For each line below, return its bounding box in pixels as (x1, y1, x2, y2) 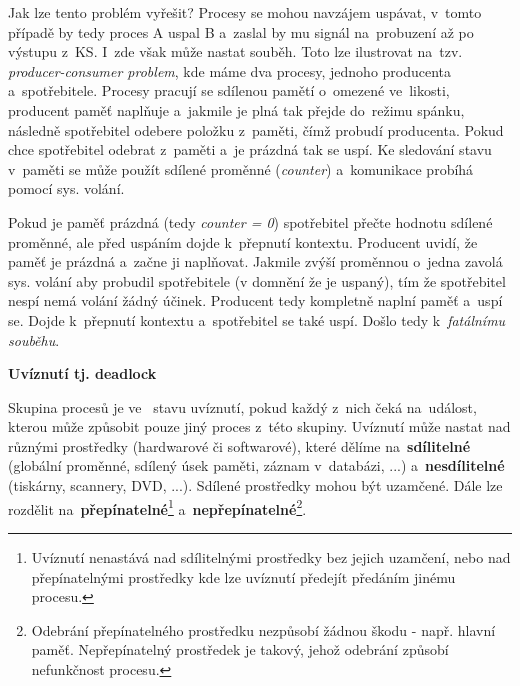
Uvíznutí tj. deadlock (8, 363, 157, 384)
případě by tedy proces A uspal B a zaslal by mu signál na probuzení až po (8, 21, 474, 42)
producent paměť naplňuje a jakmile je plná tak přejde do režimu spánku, (8, 99, 465, 120)
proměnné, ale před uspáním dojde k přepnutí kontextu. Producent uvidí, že (8, 231, 478, 252)
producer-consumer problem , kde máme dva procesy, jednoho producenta (8, 60, 452, 81)
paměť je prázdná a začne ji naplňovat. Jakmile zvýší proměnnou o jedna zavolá (8, 251, 503, 272)
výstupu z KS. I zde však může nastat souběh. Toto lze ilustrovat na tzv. (8, 41, 463, 62)
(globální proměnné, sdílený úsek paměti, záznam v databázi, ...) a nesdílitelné (8, 455, 505, 476)
